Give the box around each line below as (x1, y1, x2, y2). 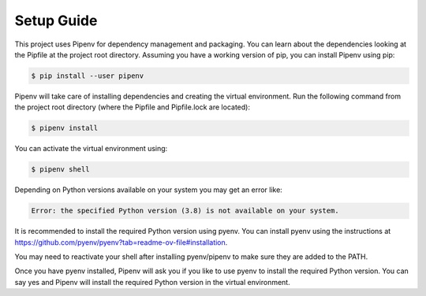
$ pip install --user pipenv (31, 71, 144, 80)
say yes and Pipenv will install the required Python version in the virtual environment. (14, 277, 291, 287)
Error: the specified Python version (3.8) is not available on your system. (31, 206, 339, 216)
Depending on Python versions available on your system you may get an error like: (14, 185, 283, 194)
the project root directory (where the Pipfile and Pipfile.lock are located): (14, 102, 250, 112)
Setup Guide (14, 12, 98, 29)
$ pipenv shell (31, 165, 90, 174)
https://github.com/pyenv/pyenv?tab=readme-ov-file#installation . (14, 237, 228, 247)
